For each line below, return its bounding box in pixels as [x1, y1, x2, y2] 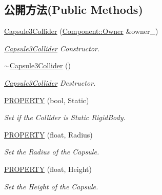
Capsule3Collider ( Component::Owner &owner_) [4, 26, 158, 36]
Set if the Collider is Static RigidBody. [4, 112, 126, 123]
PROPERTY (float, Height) [4, 163, 92, 174]
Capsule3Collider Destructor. [4, 77, 96, 88]
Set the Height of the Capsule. [4, 181, 98, 191]
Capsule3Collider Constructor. [4, 43, 100, 53]
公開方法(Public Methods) [4, 2, 143, 17]
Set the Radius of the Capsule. [4, 146, 99, 157]
